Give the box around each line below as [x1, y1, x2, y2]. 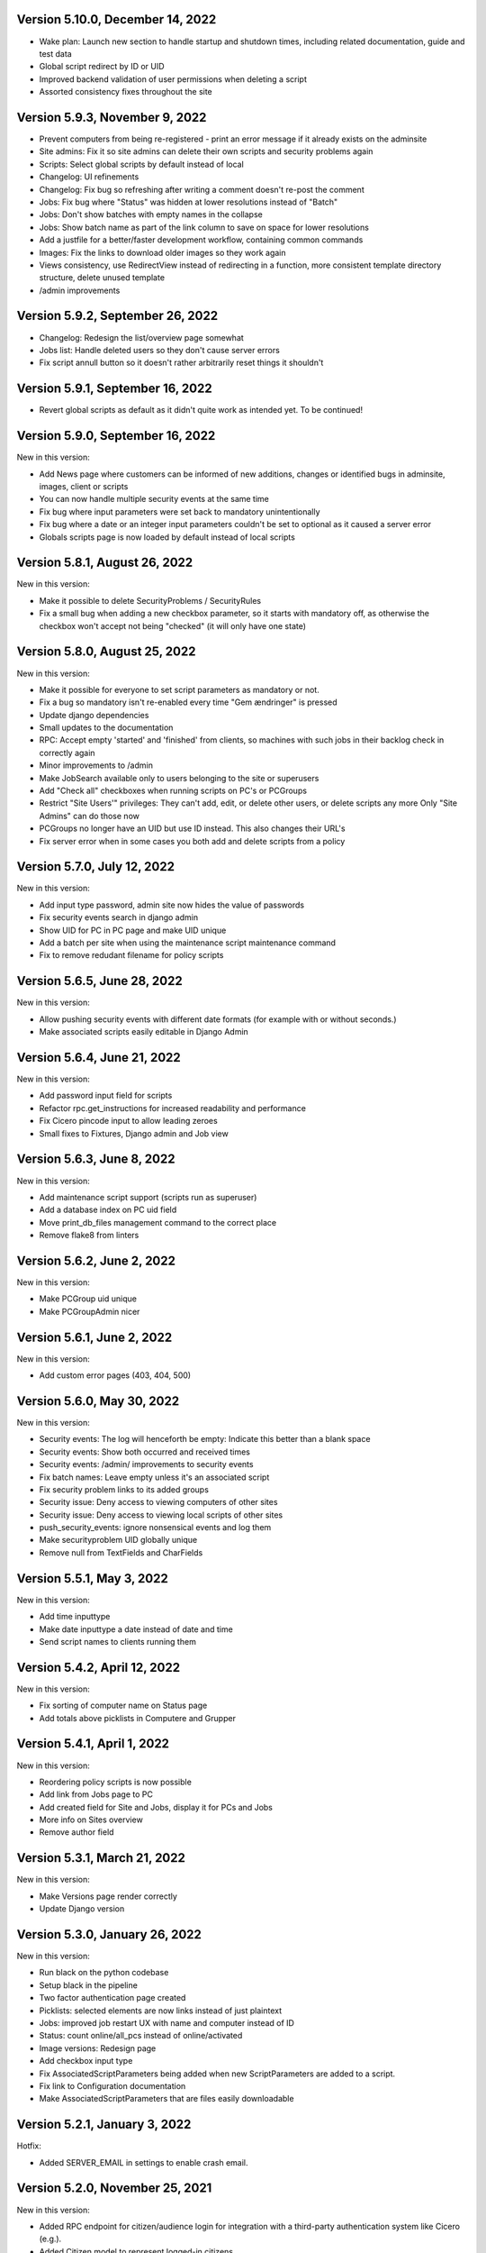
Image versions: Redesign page [39, 2042, 157, 2054]
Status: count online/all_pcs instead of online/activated [39, 2030, 243, 2041]
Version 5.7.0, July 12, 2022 [16, 859, 175, 874]
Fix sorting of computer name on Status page [39, 1700, 208, 1711]
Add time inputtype [39, 1611, 111, 1622]
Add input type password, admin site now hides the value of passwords [39, 899, 305, 910]
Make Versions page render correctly [39, 1891, 177, 1902]
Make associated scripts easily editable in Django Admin [39, 1026, 249, 1037]
